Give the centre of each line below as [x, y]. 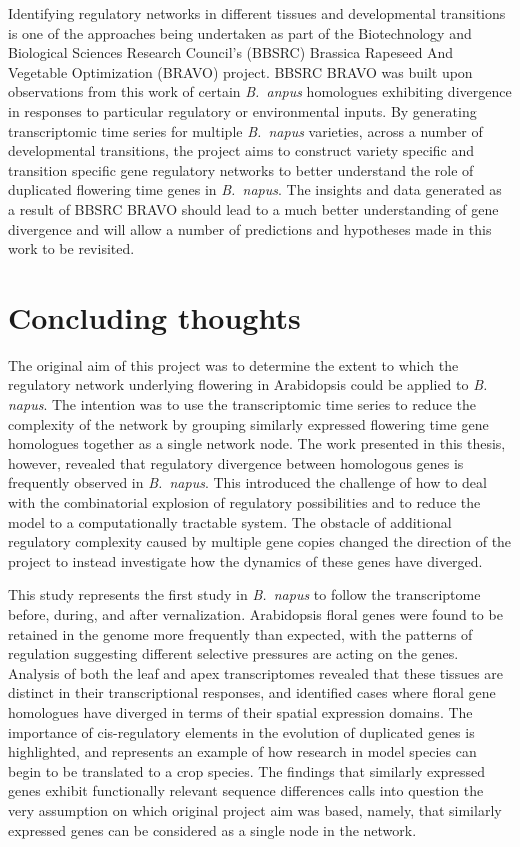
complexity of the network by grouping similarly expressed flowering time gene [248, 423]
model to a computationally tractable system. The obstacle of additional [230, 521]
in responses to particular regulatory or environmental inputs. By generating [242, 110]
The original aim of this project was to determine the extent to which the [233, 364]
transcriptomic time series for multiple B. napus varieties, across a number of [245, 130]
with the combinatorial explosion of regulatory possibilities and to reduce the [244, 502]
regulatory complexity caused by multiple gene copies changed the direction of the [260, 541]
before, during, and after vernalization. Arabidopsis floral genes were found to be [255, 613]
